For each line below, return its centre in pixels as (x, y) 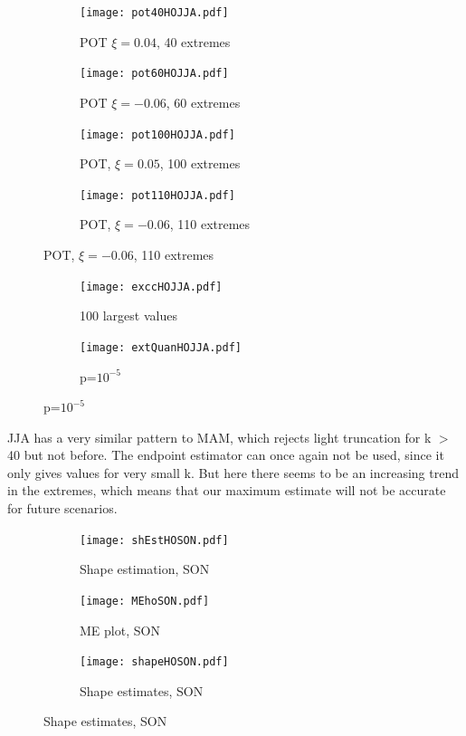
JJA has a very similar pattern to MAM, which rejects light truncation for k (219, 437)
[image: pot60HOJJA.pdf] (154, 74)
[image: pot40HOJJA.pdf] (154, 13)
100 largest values (128, 315)
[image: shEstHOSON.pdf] (154, 540)
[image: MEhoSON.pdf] (145, 601)
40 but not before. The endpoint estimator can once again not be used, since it (226, 455)
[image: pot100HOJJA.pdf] (157, 134)
